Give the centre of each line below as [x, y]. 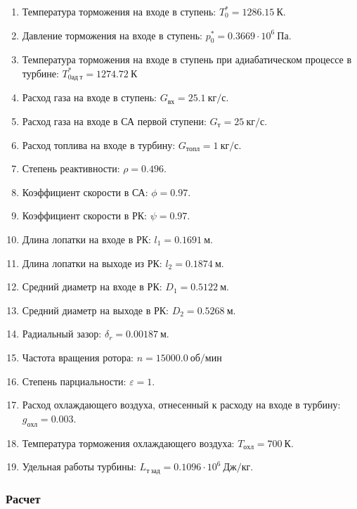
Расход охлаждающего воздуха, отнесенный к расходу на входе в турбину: [181, 405]
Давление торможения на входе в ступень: [112, 35]
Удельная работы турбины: [79, 466]
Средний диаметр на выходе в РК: [96, 310]
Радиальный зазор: [62, 334]
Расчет [23, 498]
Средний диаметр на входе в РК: [92, 286]
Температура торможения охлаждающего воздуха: [128, 443]
